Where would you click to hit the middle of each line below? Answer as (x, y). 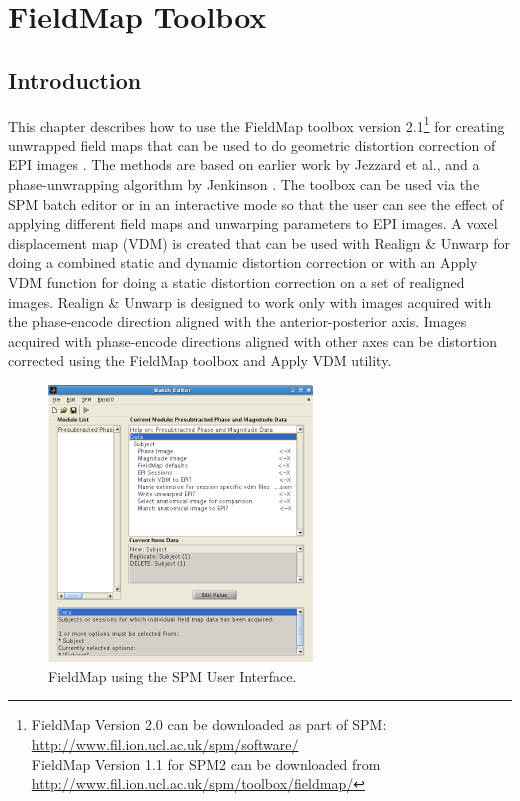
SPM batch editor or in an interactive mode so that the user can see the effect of (256, 203)
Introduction (75, 79)
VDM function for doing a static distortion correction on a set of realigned (236, 281)
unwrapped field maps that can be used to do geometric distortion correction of (252, 144)
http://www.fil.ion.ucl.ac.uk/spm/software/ (165, 744)
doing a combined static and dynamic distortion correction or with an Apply (243, 262)
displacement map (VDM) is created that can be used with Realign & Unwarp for (259, 242)
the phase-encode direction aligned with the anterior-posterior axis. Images (237, 321)
